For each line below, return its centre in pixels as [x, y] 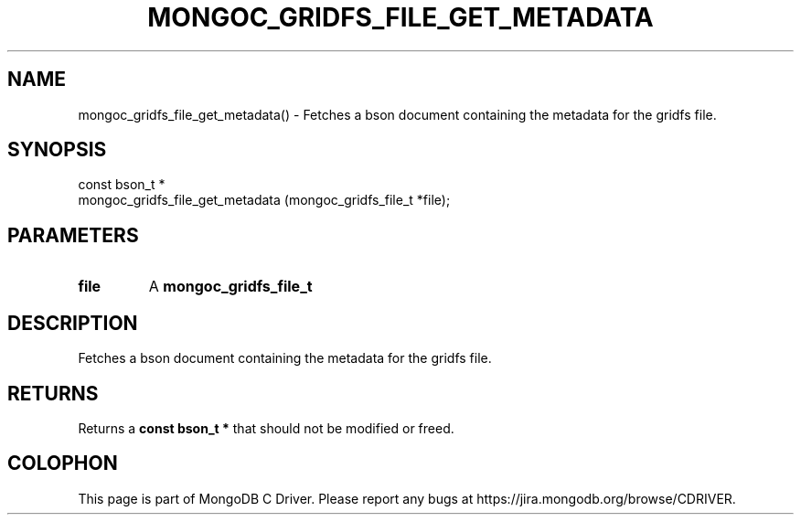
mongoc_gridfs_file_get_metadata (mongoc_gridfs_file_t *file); [264, 200]
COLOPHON [63, 463]
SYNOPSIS [57, 150]
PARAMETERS [73, 235]
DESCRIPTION [73, 323]
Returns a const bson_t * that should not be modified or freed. [266, 428]
